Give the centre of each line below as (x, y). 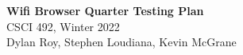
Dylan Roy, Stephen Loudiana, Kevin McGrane (121, 42)
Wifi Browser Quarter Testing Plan (105, 10)
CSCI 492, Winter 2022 (63, 26)
